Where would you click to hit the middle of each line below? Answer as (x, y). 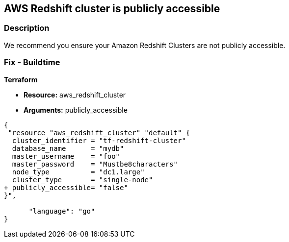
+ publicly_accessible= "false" (66, 187)
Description (27, 28)
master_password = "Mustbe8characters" (95, 164)
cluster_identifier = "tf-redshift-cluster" (99, 140)
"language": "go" (62, 211)
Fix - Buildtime (32, 62)
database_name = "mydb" (68, 148)
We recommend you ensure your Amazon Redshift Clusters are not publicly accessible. (145, 45)
